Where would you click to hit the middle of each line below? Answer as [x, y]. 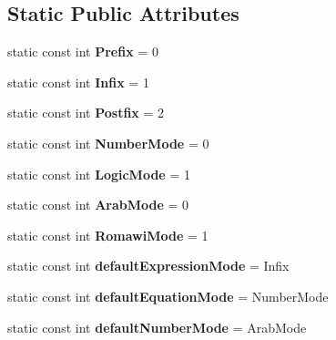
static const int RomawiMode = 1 [108, 235]
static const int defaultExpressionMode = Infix [148, 266]
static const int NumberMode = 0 [108, 143]
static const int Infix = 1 [78, 82]
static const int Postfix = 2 [86, 113]
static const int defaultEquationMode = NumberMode [168, 296]
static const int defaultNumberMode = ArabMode [157, 327]
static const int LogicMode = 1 [99, 174]
